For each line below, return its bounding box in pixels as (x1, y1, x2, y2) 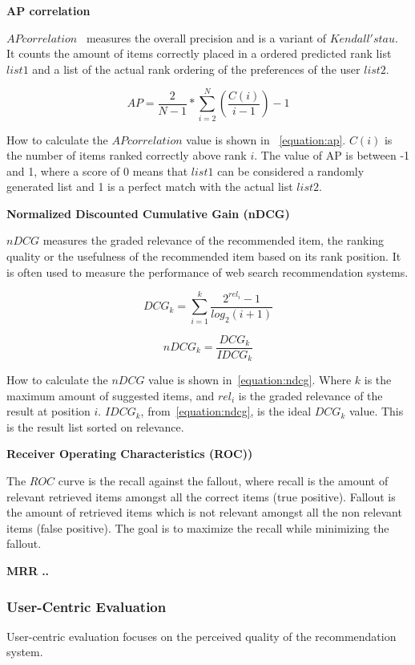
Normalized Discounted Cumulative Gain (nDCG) (6, 205, 290, 221)
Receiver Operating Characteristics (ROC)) (6, 445, 253, 462)
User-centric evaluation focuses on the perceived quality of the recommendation (6, 627, 397, 644)
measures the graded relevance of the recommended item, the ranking (42, 232, 385, 249)
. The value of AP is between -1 (254, 147, 410, 164)
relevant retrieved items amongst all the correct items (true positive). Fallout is (6, 488, 396, 505)
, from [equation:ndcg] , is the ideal (140, 403, 312, 420)
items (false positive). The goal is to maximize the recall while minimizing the (6, 519, 389, 536)
